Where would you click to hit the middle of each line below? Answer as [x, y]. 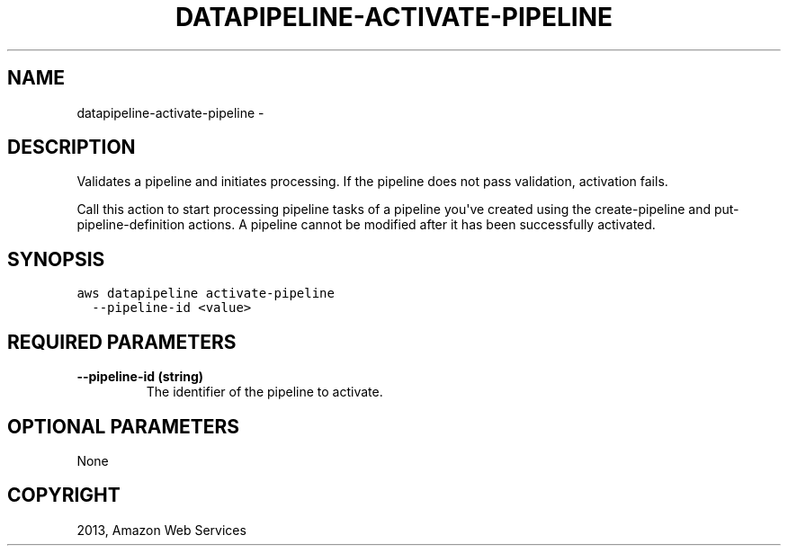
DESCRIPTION [72, 147]
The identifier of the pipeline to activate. [264, 392]
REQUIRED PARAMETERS [122, 342]
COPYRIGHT [64, 495]
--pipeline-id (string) [140, 377]
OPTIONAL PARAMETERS [124, 426]
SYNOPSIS [56, 259]
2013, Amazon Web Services [161, 530]
